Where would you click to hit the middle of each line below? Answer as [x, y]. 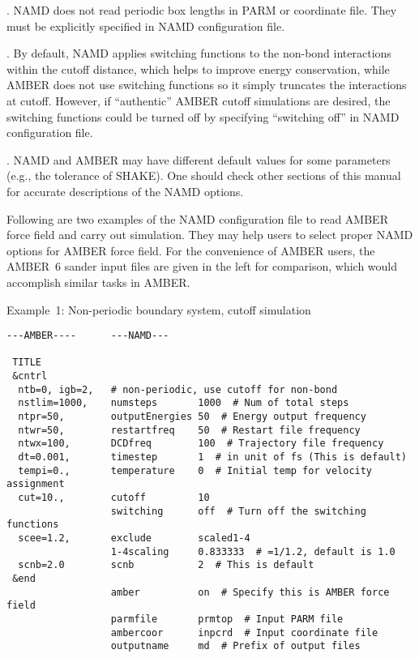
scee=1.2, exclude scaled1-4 [134, 538]
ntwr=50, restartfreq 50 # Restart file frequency [189, 430]
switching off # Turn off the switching [238, 511]
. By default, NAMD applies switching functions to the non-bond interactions [199, 53]
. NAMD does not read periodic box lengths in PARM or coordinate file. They [202, 10]
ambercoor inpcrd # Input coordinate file [244, 632]
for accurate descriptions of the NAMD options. [125, 191]
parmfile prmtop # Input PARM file [227, 619]
